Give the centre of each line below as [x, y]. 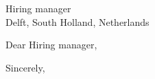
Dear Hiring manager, [51, 45]
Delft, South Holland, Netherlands [77, 21]
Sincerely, [25, 67]
